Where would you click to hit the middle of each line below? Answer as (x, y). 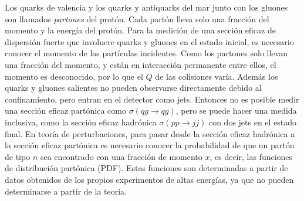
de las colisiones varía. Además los (217, 76)
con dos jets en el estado (253, 122)
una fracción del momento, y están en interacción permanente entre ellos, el (141, 64)
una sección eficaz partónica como (65, 110)
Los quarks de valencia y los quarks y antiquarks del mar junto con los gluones (146, 7)
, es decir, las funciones (251, 156)
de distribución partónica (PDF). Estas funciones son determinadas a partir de (146, 168)
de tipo (18, 156)
